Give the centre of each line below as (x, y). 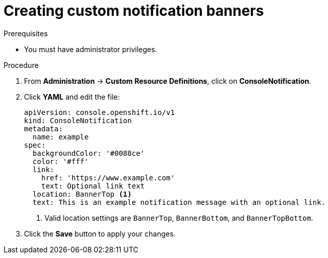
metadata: (43, 128)
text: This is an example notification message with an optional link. (179, 202)
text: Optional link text (93, 186)
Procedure (21, 65)
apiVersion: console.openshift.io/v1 (100, 112)
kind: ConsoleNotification (78, 120)
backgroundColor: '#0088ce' (89, 153)
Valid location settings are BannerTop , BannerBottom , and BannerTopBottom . (179, 218)
